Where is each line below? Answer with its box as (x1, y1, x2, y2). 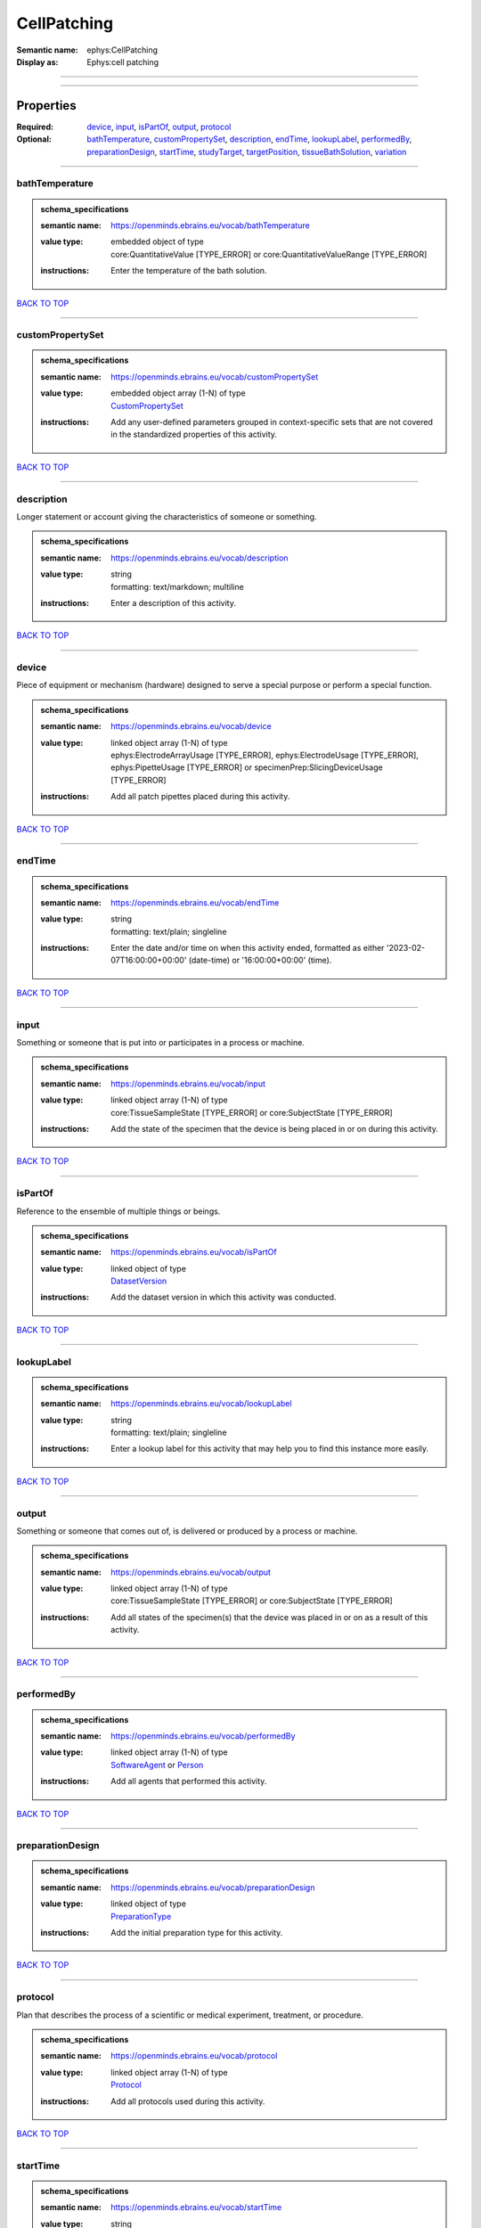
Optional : (16, 134, 53, 144)
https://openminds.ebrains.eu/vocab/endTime (110, 897, 280, 908)
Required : (16, 121, 53, 132)
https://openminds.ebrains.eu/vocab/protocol (110, 2051, 278, 2061)
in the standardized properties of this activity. (110, 429, 278, 440)
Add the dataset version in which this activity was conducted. (110, 1292, 337, 1303)
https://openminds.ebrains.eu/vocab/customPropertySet (110, 371, 319, 382)
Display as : (16, 56, 59, 67)
